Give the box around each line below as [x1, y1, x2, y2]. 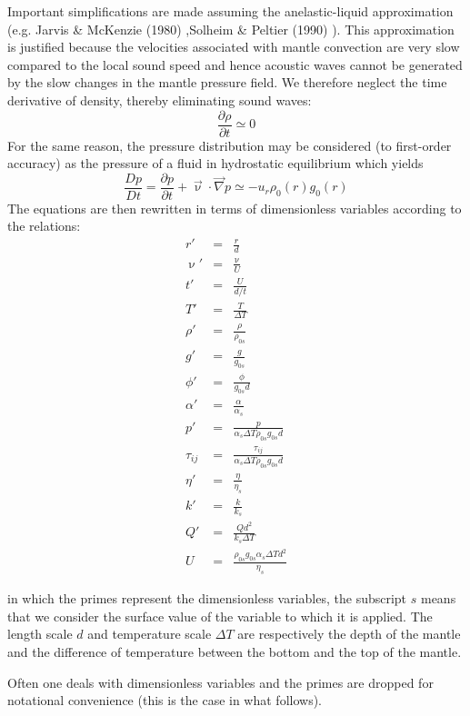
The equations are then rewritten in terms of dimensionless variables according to [7, 198, 462, 217]
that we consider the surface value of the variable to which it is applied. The [7, 606, 433, 625]
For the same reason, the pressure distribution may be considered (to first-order [7, 135, 452, 154]
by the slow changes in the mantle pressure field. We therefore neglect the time [7, 73, 447, 92]
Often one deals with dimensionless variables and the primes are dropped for [7, 672, 434, 691]
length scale [7, 624, 73, 643]
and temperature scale [87, 624, 212, 643]
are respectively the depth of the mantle [237, 624, 461, 643]
